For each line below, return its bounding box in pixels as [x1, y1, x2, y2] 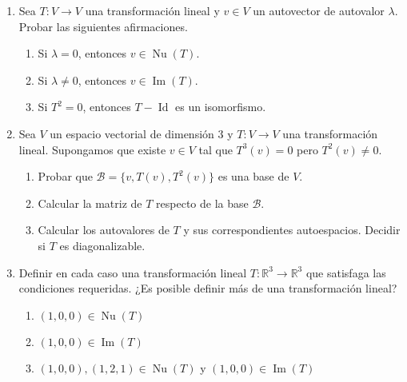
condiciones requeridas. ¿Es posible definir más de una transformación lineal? [18, 280, 397, 296]
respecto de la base [156, 194, 249, 211]
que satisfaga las [305, 264, 386, 281]
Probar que [38, 168, 93, 185]
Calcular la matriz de [38, 194, 142, 211]
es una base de [217, 168, 289, 185]
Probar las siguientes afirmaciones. [18, 18, 188, 34]
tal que [198, 141, 233, 157]
